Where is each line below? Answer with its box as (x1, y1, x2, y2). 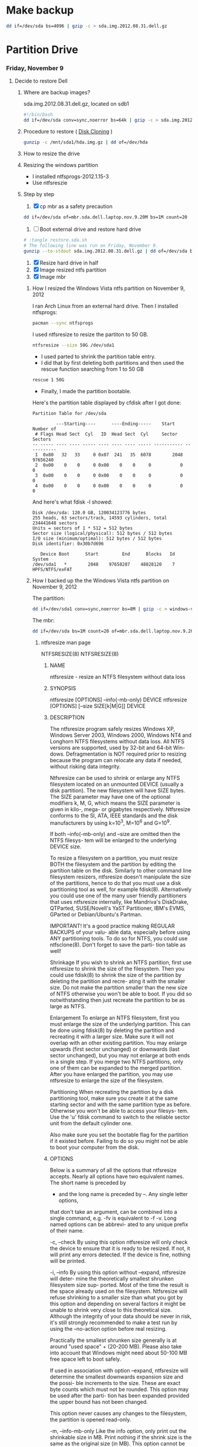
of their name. (49, 1227, 84, 1234)
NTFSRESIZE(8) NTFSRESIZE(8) (41, 650, 119, 657)
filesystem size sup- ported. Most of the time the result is (49, 1282, 189, 1289)
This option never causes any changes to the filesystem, (49, 1410, 187, 1417)
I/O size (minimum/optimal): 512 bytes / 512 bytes (32, 535, 162, 542)
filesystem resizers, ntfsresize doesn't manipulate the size (49, 873, 191, 880)
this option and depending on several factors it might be (49, 1300, 186, 1308)
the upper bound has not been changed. (49, 1399, 148, 1406)
